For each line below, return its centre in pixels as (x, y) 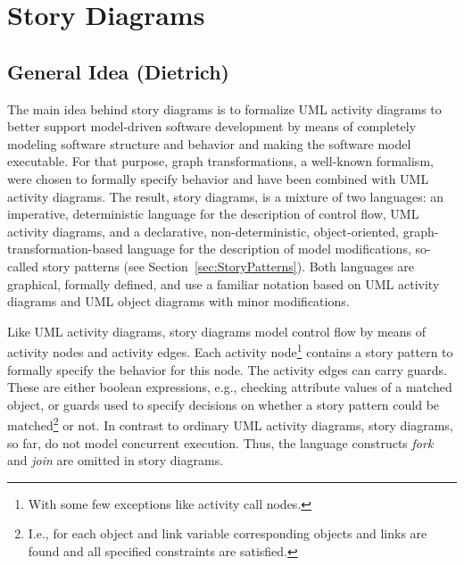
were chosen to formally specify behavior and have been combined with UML (218, 178)
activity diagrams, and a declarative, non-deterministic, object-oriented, (203, 231)
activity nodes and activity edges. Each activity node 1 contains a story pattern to (230, 350)
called (23, 266)
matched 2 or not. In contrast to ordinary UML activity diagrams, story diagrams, (230, 424)
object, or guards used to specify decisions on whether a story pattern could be (224, 404)
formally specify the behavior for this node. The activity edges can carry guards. (227, 369)
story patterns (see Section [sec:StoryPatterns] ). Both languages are (228, 266)
